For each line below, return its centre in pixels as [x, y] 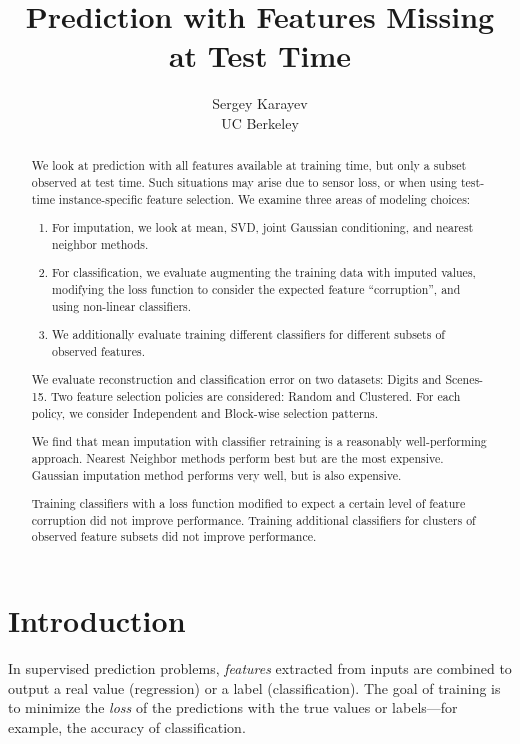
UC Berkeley [260, 122]
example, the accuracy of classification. [127, 726]
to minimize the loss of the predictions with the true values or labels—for [233, 707]
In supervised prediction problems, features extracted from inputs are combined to [260, 668]
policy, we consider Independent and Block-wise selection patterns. [205, 412]
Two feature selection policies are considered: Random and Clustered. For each [255, 396]
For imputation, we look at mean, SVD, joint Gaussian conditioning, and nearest [263, 227]
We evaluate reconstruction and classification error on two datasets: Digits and [236, 379]
